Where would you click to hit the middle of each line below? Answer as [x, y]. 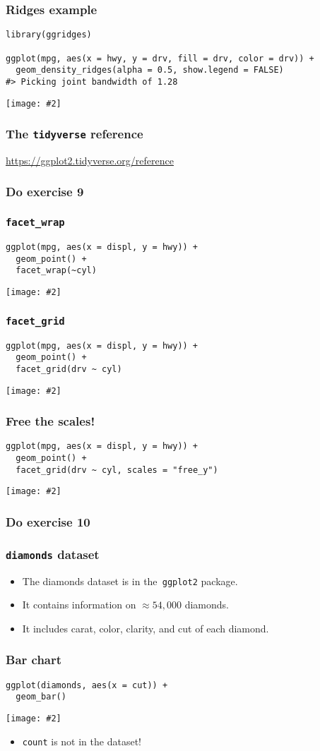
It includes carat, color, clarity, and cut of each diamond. [146, 628]
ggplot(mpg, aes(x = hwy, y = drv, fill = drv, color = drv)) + [160, 58]
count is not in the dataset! [82, 741]
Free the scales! [51, 421]
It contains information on [79, 605]
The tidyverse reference [75, 134]
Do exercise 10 [48, 521]
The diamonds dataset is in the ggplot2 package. [130, 581]
